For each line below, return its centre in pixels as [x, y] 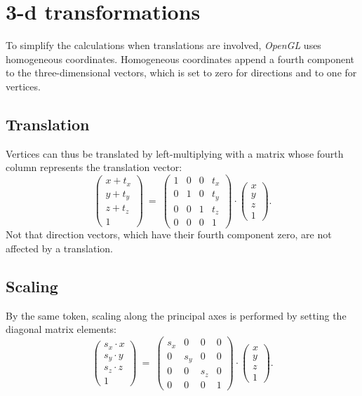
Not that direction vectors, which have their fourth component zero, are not [169, 234]
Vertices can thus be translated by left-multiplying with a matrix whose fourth [175, 153]
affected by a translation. [59, 248]
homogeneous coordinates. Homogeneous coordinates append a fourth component [180, 59]
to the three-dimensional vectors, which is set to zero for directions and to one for [181, 73]
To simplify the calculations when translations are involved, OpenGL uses [163, 45]
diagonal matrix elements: [61, 329]
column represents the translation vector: [94, 167]
